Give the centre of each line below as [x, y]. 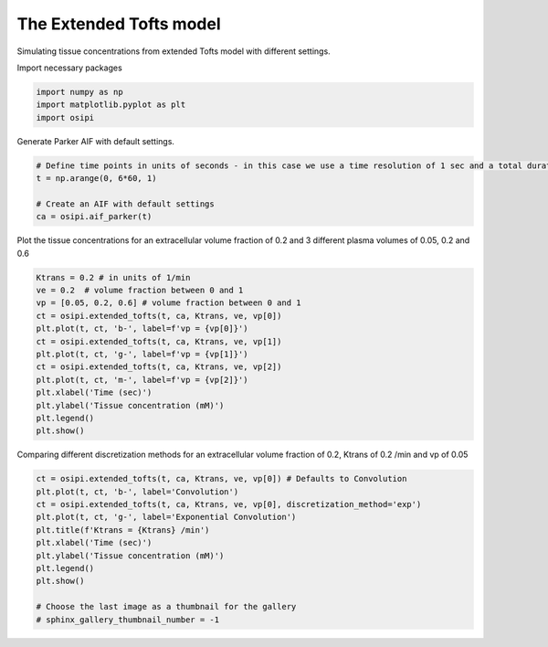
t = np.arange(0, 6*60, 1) [96, 179]
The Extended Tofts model [119, 24]
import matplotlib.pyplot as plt [111, 105]
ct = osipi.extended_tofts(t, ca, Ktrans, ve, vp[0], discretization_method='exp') [229, 504]
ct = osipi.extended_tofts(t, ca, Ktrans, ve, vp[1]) [159, 341]
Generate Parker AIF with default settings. [96, 141]
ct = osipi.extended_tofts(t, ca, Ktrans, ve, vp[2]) [159, 367]
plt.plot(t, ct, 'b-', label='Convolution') [137, 492]
